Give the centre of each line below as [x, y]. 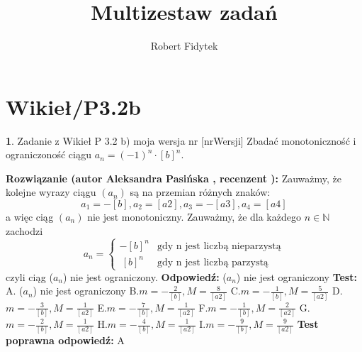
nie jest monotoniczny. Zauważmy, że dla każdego [194, 217]
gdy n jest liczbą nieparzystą [219, 246]
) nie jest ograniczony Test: [296, 276]
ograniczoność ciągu [49, 154]
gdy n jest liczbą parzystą [213, 262]
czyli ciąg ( [29, 276]
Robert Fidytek [184, 46]
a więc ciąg [30, 217]
